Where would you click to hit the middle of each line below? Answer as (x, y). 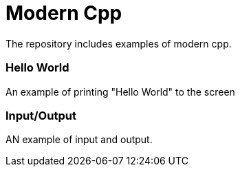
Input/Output (41, 115)
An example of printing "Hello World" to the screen (120, 92)
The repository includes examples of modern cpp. (119, 43)
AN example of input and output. (79, 140)
